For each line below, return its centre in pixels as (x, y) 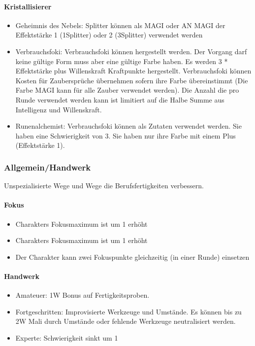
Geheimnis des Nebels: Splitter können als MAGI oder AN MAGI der (120, 25)
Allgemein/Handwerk (48, 167)
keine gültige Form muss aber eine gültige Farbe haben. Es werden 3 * (122, 61)
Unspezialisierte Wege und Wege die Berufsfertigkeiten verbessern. (104, 186)
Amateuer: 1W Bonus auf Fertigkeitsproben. (82, 295)
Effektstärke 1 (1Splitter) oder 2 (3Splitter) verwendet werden (109, 35)
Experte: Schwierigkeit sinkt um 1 (67, 337)
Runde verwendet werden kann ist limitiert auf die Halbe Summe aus (120, 99)
